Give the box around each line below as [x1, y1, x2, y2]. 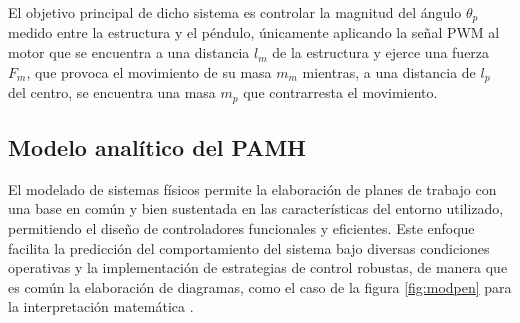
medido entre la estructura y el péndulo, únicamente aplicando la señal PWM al [8, 22, 500, 43]
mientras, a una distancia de [302, 61, 476, 82]
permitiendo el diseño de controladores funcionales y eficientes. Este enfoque [8, 217, 475, 238]
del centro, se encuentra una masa [8, 82, 216, 103]
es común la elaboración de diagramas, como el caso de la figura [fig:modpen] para [8, 276, 512, 297]
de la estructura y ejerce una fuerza [272, 42, 490, 63]
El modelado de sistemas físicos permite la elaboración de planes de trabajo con [8, 178, 497, 199]
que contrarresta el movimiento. [243, 82, 438, 103]
